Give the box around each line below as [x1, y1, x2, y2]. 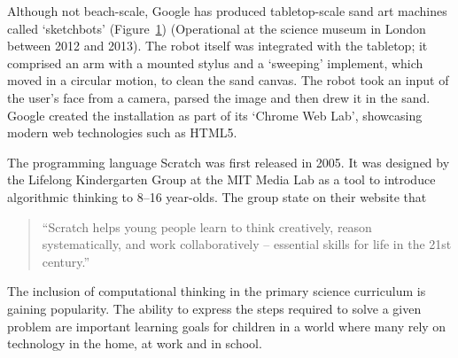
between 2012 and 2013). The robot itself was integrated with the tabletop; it [7, 36, 428, 55]
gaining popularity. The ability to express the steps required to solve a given [7, 299, 422, 317]
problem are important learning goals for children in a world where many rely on [7, 316, 446, 335]
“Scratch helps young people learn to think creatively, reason [42, 217, 372, 236]
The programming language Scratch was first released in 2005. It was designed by [7, 152, 450, 171]
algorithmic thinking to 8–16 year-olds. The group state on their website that [7, 187, 427, 206]
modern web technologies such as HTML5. [7, 123, 237, 142]
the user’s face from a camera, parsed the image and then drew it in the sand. [7, 88, 431, 106]
